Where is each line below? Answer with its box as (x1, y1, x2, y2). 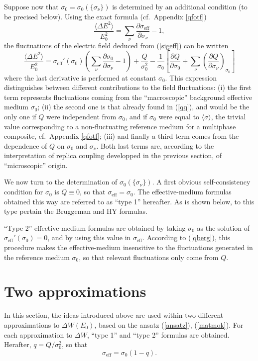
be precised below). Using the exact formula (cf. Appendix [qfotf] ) (4, 11, 207, 21)
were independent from (46, 111, 117, 121)
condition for (4, 186, 43, 197)
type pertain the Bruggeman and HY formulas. (4, 206, 147, 216)
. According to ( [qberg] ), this (142, 232, 231, 243)
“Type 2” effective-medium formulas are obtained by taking (4, 222, 186, 233)
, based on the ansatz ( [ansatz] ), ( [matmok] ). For (94, 319, 244, 330)
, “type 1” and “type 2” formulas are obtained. (87, 329, 230, 340)
